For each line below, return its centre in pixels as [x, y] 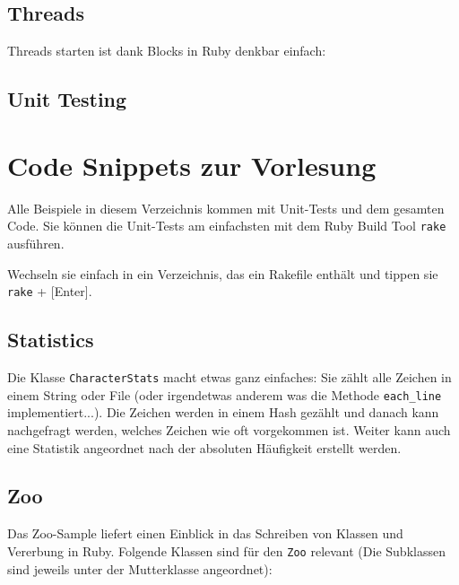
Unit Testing [67, 99]
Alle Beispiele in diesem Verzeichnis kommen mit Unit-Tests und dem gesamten [226, 208]
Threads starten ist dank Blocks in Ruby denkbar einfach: [167, 51]
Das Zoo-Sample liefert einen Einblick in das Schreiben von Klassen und [205, 533]
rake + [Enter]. [50, 291]
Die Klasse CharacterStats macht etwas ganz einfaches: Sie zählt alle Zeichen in [229, 377]
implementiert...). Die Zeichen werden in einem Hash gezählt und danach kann [223, 412]
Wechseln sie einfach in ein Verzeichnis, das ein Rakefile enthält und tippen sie [223, 273]
